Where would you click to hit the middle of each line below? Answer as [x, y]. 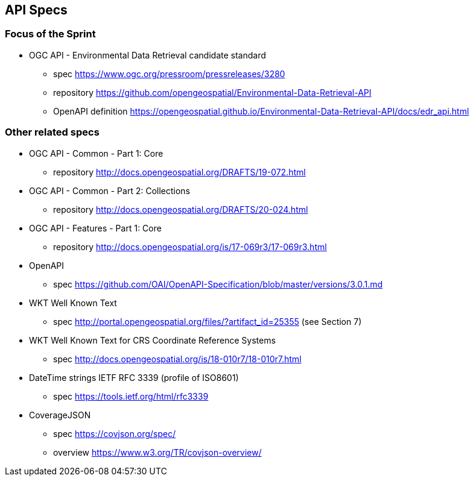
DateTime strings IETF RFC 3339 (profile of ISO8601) [134, 377]
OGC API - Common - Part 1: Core [96, 153]
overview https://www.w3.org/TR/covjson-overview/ [157, 452]
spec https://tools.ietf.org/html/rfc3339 [131, 396]
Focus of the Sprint [50, 34]
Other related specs [52, 132]
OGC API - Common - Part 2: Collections [110, 190]
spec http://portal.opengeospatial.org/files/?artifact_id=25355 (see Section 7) [207, 321]
